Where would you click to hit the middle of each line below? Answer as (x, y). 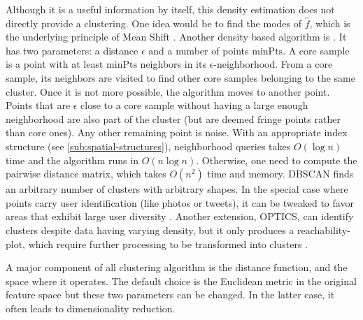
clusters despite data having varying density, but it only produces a (150, 230)
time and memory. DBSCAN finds (280, 174)
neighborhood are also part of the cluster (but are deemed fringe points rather (173, 118)
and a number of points (199, 50)
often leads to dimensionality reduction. (91, 308)
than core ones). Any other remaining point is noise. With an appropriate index (177, 132)
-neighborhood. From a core (273, 64)
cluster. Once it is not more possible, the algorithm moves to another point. (168, 91)
